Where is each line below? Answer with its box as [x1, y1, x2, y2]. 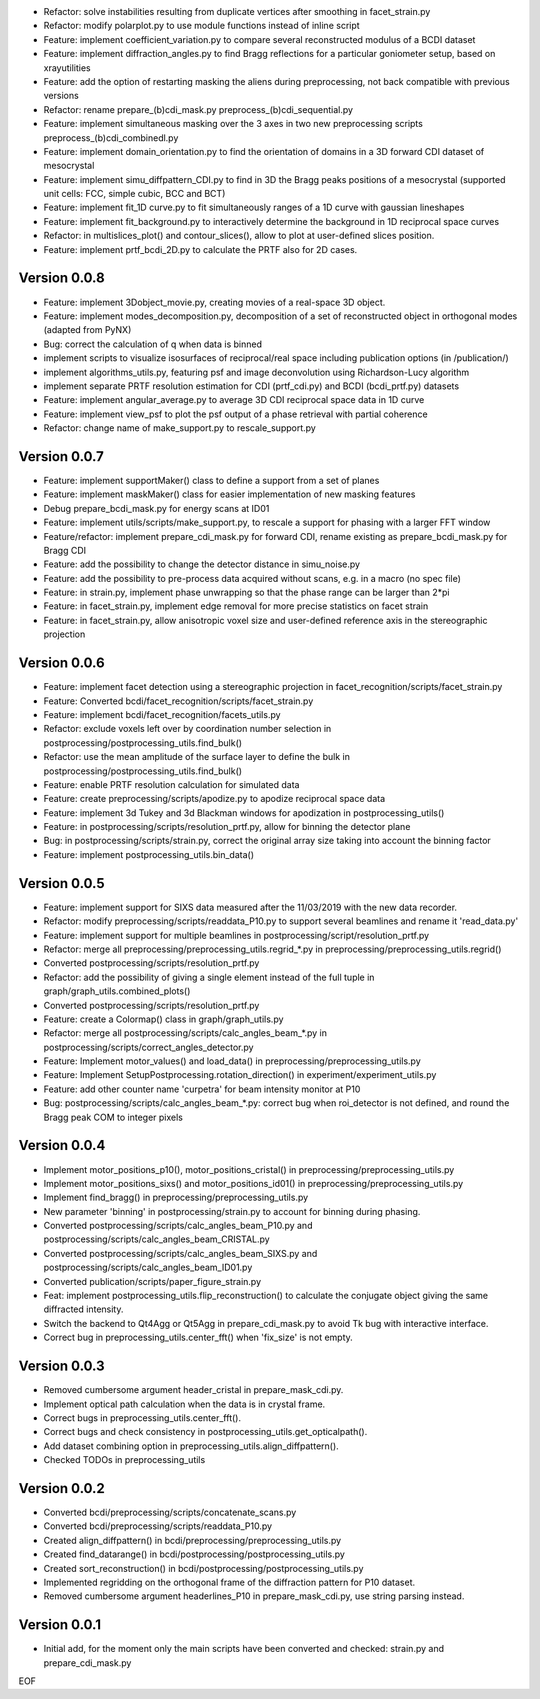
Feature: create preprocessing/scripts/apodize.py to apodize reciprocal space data [43, 793, 386, 805]
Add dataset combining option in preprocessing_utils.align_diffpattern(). [43, 1440, 339, 1452]
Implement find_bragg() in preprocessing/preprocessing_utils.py [43, 1191, 309, 1204]
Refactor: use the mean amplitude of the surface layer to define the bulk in [43, 751, 350, 763]
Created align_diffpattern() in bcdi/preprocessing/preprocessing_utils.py [43, 1534, 342, 1546]
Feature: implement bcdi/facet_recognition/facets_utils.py [43, 708, 281, 720]
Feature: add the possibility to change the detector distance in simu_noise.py [43, 558, 360, 570]
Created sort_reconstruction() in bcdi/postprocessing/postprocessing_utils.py [43, 1562, 364, 1574]
